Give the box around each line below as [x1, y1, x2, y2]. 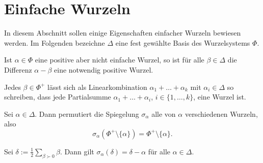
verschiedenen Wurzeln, [185, 108, 258, 119]
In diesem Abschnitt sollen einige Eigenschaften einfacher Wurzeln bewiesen [4, 27, 241, 38]
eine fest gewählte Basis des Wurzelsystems [115, 37, 250, 48]
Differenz [4, 64, 32, 75]
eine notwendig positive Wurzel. [54, 64, 153, 75]
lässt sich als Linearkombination [47, 81, 147, 92]
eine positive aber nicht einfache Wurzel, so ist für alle [35, 54, 204, 65]
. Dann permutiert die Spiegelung [35, 108, 139, 119]
